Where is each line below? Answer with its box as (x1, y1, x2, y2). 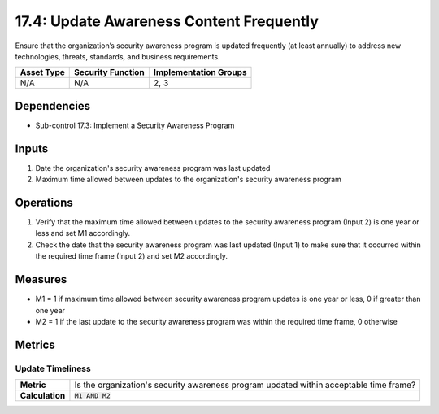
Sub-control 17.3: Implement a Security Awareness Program (35, 120, 235, 130)
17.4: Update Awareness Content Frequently (15, 12, 319, 30)
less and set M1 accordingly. (35, 229, 131, 238)
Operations (15, 195, 73, 209)
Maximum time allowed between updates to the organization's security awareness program (35, 175, 341, 185)
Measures (15, 272, 67, 286)
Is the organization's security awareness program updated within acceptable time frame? (74, 379, 416, 390)
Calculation (20, 390, 66, 402)
